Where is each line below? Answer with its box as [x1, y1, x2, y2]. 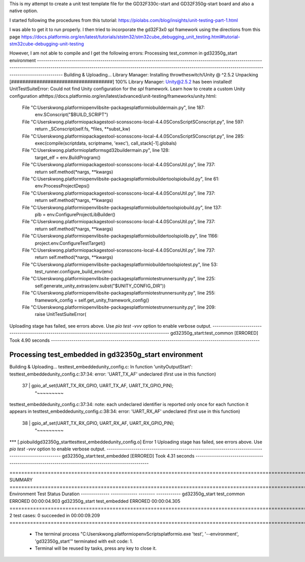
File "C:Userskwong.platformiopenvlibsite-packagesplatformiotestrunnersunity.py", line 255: [22, 290, 216, 296]
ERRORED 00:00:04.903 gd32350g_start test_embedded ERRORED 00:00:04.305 [9, 498, 180, 504]
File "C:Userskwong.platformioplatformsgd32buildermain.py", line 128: [22, 147, 170, 153]
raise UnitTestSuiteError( [35, 311, 86, 317]
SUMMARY [9, 476, 33, 483]
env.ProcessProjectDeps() [35, 183, 90, 189]
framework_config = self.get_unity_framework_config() [35, 297, 149, 303]
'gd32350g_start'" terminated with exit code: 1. [35, 538, 133, 544]
